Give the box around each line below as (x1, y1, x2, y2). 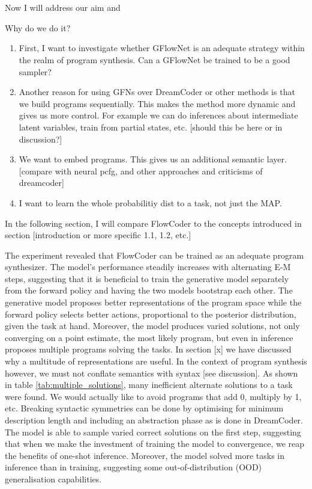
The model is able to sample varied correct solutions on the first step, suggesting (5, 425, 301, 438)
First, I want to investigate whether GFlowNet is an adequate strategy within (19, 42, 305, 54)
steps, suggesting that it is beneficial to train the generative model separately (5, 272, 289, 284)
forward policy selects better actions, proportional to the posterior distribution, (5, 307, 296, 320)
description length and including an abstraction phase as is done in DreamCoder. (5, 414, 303, 426)
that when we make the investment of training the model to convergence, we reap (5, 437, 305, 450)
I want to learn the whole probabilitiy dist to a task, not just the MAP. (19, 196, 282, 209)
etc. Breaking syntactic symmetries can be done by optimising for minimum (5, 402, 284, 414)
